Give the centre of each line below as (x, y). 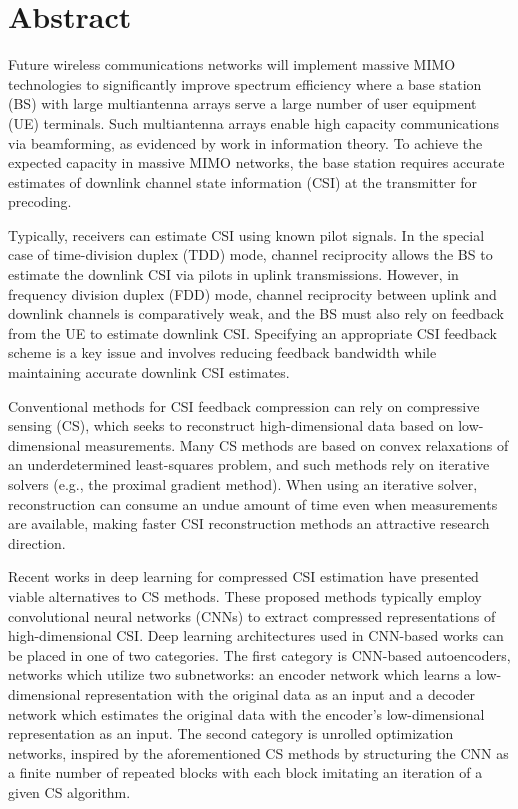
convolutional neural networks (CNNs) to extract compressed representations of (252, 615)
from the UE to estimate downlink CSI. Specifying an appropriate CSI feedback (252, 332)
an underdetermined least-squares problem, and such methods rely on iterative (249, 464)
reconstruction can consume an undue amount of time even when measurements (253, 503)
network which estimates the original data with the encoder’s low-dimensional (246, 713)
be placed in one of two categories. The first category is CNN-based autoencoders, (259, 654)
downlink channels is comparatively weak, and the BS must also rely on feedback (256, 313)
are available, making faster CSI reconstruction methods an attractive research (249, 523)
